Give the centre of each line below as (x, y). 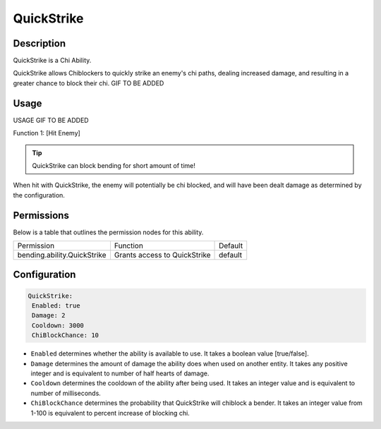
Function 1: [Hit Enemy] (47, 133)
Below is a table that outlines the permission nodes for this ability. (108, 232)
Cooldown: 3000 (58, 325)
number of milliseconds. (66, 393)
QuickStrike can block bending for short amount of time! (114, 165)
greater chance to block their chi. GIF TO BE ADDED (89, 83)
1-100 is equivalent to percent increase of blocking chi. (110, 413)
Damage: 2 (49, 315)
